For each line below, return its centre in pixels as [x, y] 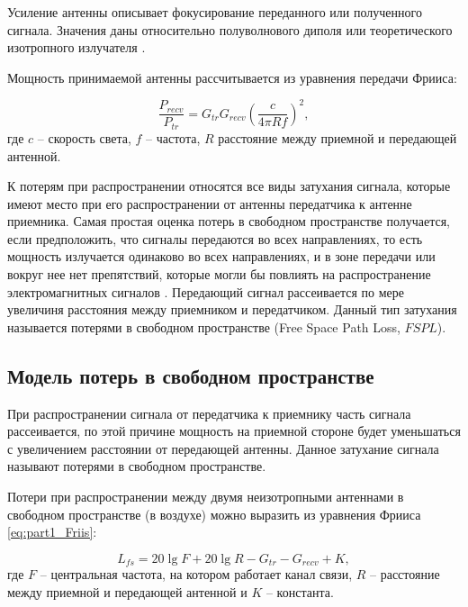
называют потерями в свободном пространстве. [137, 466]
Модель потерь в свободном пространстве [191, 375]
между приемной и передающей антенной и [127, 591]
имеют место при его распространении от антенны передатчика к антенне [210, 203]
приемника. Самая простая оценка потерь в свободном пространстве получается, [229, 221]
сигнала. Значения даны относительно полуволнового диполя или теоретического [230, 29]
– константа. [300, 591]
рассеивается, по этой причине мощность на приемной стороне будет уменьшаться [234, 431]
